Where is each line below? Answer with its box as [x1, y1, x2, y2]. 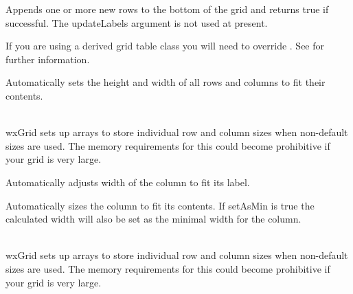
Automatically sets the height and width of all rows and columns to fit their [5, 75, 326, 89]
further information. [5, 52, 90, 66]
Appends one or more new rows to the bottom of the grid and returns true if [5, 2, 329, 16]
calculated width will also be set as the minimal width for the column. [5, 212, 301, 226]
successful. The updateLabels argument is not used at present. [5, 15, 268, 30]
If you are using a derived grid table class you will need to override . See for [5, 38, 325, 53]
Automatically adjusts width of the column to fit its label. [5, 174, 250, 189]
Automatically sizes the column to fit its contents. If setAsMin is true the [5, 198, 315, 212]
